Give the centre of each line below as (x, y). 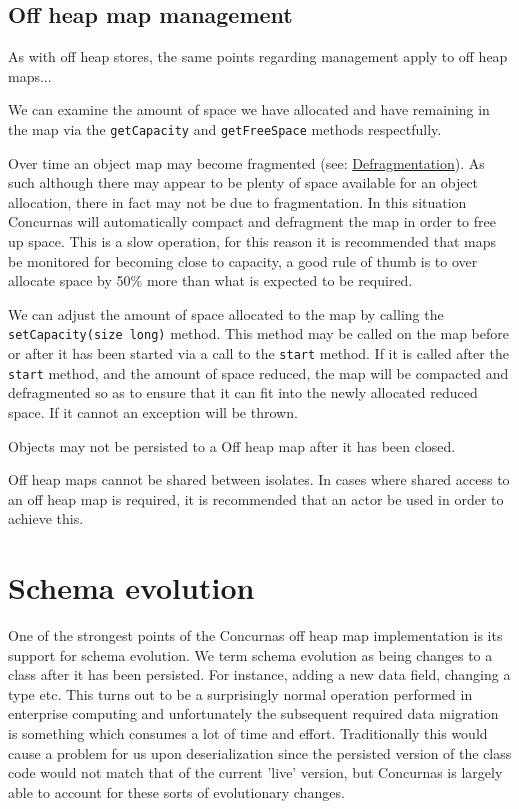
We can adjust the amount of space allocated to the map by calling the (226, 313)
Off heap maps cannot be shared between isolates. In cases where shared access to (259, 479)
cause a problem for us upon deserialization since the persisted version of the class (260, 752)
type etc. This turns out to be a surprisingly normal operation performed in (240, 693)
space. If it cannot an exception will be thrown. (153, 411)
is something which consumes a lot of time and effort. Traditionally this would (248, 733)
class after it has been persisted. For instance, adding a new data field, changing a (259, 674)
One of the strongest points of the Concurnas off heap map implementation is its (255, 635)
